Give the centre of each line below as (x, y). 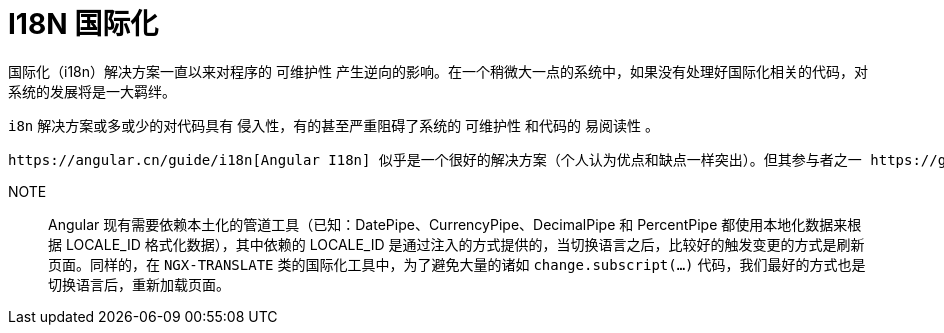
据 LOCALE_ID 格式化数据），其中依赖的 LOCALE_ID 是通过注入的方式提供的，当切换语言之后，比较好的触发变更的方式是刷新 (456, 244)
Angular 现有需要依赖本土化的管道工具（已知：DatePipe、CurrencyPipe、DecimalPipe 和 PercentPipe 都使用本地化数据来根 (455, 224)
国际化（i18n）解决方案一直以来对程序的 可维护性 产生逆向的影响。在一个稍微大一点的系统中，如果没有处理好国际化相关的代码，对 (438, 71)
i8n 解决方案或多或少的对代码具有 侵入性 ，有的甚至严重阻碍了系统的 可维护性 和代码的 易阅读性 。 (333, 125)
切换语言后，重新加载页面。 (139, 284)
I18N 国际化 (83, 24)
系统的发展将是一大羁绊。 (92, 91)
